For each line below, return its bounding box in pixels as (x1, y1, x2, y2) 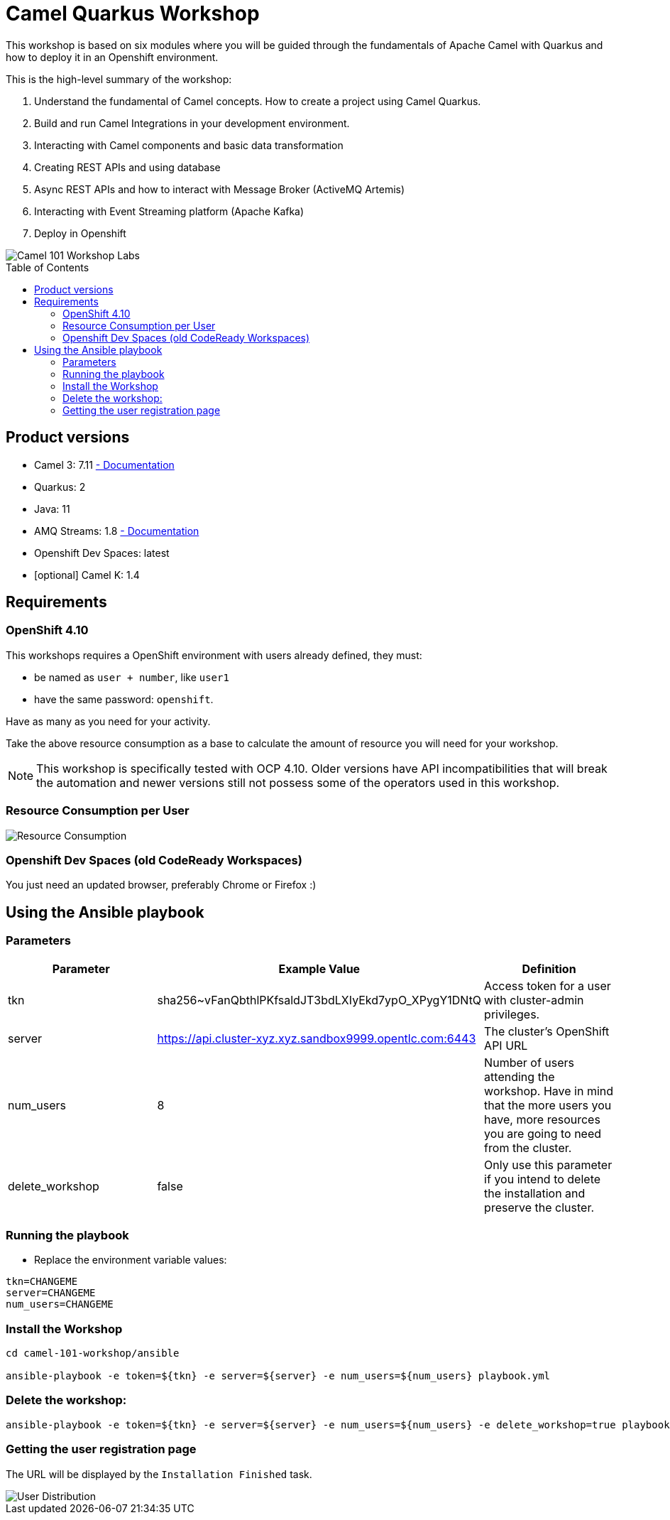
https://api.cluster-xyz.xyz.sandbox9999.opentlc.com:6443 (157, 1031, 476, 1046)
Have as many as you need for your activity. (6, 715, 211, 727)
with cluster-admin (484, 992, 584, 1007)
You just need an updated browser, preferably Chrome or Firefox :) (6, 879, 317, 891)
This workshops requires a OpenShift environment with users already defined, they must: (6, 648, 422, 661)
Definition (522, 961, 576, 976)
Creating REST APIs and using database (34, 161, 221, 173)
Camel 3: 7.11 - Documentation (34, 458, 175, 471)
